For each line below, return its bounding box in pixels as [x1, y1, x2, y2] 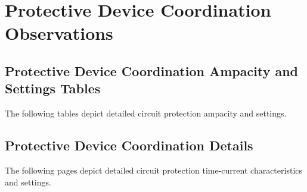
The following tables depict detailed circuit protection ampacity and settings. [5, 107, 287, 119]
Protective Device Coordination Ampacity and [5, 61, 299, 80]
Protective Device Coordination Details [5, 136, 253, 155]
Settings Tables [5, 79, 101, 97]
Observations [5, 21, 113, 45]
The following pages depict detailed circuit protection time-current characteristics [5, 163, 302, 176]
